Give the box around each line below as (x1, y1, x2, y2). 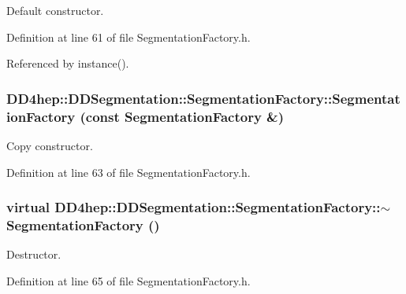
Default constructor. (6, 2, 104, 18)
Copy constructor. (6, 137, 93, 153)
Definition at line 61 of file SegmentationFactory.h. (6, 28, 251, 45)
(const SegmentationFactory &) (80, 106, 285, 126)
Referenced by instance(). (6, 55, 129, 72)
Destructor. (6, 246, 61, 263)
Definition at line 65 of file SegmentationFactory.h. (6, 272, 251, 288)
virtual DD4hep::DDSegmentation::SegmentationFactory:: (6, 197, 381, 217)
